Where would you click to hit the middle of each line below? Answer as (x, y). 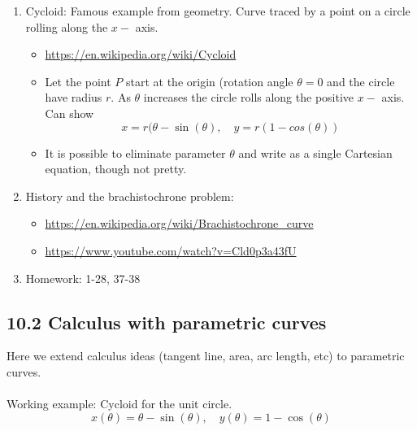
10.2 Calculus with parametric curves (167, 322)
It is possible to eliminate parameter (135, 152)
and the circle (361, 81)
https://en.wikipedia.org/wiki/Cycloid (141, 54)
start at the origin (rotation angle (210, 81)
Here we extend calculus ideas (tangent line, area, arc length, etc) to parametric (206, 356)
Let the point (78, 81)
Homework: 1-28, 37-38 (83, 278)
